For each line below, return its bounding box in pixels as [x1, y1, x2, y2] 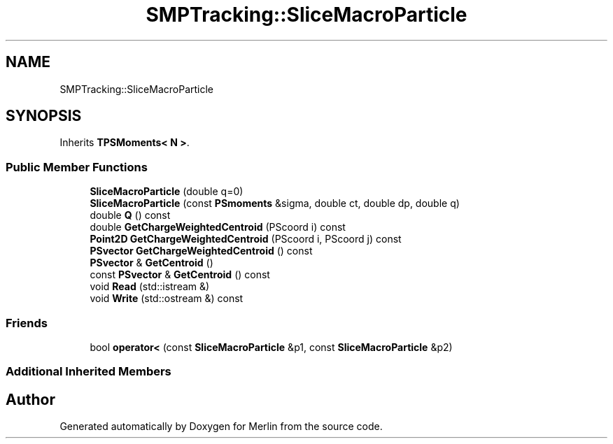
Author [6, 390, 55, 408]
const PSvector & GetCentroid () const [90, 268, 270, 281]
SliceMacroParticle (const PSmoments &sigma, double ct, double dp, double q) [90, 197, 460, 210]
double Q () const [90, 209, 171, 222]
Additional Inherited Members [6, 364, 171, 379]
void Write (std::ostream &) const [90, 292, 244, 305]
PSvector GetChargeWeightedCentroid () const [90, 245, 313, 257]
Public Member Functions [6, 159, 148, 174]
